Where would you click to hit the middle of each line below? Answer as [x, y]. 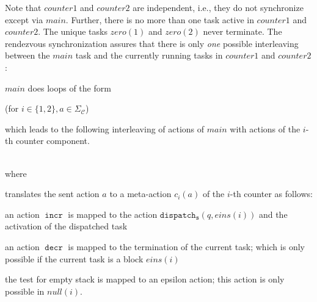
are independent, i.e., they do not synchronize [218, 7]
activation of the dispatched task [66, 226]
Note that [23, 7]
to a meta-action [140, 194]
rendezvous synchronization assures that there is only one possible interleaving [152, 43]
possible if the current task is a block [74, 258]
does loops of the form [69, 88]
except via [24, 19]
